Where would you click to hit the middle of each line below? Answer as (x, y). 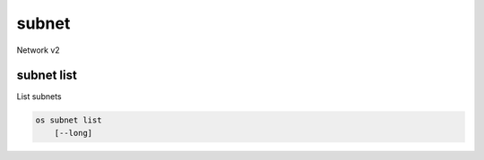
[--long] (73, 133)
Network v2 (38, 50)
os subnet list (69, 120)
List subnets (39, 97)
